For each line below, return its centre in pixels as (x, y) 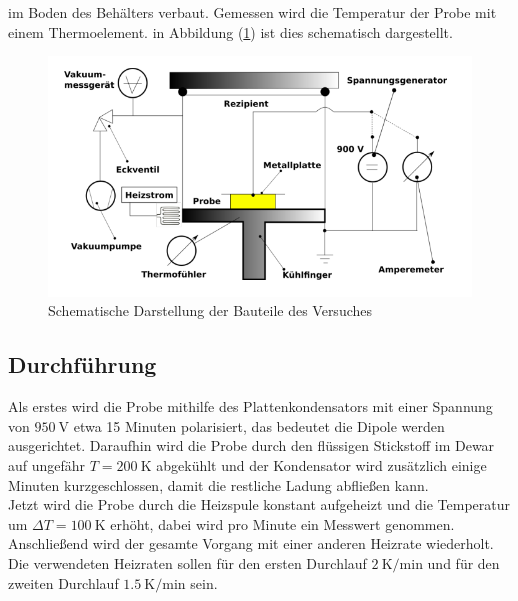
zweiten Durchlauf (63, 582)
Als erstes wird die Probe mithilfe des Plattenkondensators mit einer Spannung (250, 406)
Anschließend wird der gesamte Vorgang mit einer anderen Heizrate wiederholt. (251, 543)
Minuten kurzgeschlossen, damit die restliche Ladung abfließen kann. (218, 484)
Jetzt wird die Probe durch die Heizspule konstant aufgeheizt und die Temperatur (259, 504)
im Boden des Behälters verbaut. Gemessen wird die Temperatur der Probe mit (252, 12)
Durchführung (82, 364)
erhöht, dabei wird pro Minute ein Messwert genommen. (282, 523)
